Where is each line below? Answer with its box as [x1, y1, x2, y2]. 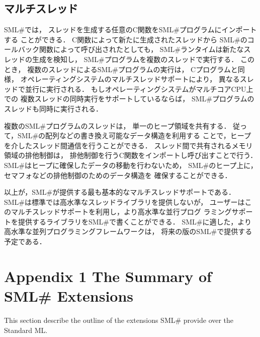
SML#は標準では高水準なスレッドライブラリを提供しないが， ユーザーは [4, 196, 245, 207]
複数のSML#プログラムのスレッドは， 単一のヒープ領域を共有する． [4, 120, 231, 131]
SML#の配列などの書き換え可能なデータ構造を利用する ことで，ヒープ [18, 130, 251, 141]
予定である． [4, 236, 46, 247]
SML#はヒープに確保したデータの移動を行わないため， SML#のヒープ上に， [4, 159, 257, 170]
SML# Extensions [4, 286, 134, 306]
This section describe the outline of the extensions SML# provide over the [4, 314, 234, 325]
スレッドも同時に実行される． [4, 103, 103, 114]
